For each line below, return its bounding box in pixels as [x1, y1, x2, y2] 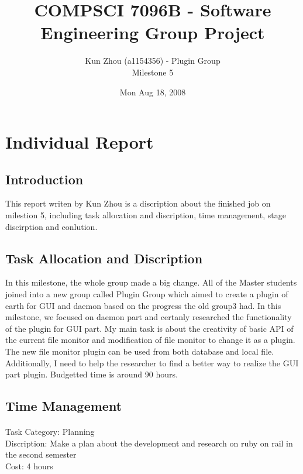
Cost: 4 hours [5, 459, 53, 472]
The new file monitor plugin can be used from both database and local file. [5, 345, 274, 358]
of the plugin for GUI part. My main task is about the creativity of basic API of [5, 322, 294, 334]
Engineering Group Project [40, 20, 265, 44]
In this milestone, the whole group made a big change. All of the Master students [5, 276, 297, 288]
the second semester [5, 448, 77, 461]
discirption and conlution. [5, 220, 98, 232]
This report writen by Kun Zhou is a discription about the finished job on [5, 197, 271, 209]
